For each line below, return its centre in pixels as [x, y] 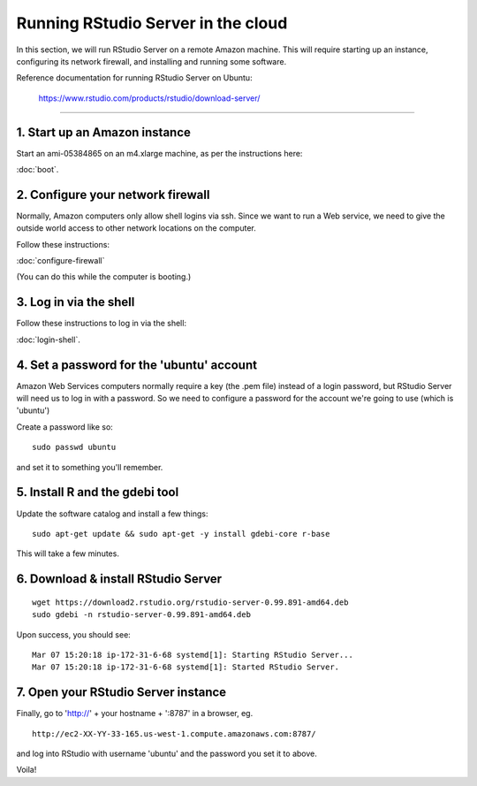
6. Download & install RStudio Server [119, 579]
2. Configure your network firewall [113, 195]
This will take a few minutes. [68, 553]
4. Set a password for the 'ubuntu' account [137, 365]
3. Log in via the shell [76, 302]
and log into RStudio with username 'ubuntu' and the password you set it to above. [167, 753]
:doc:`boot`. [38, 170]
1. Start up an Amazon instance [104, 132]
